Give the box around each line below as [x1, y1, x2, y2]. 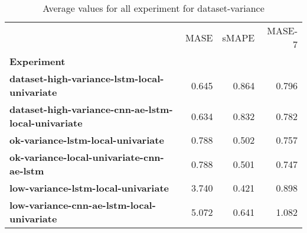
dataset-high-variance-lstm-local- [9, 72, 164, 85]
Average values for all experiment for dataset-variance [43, 1, 264, 15]
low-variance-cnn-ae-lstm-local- [9, 198, 156, 212]
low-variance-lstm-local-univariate [9, 181, 169, 195]
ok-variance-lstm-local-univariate [9, 133, 164, 147]
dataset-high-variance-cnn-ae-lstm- [9, 102, 173, 116]
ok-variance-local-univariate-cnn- [9, 150, 164, 164]
